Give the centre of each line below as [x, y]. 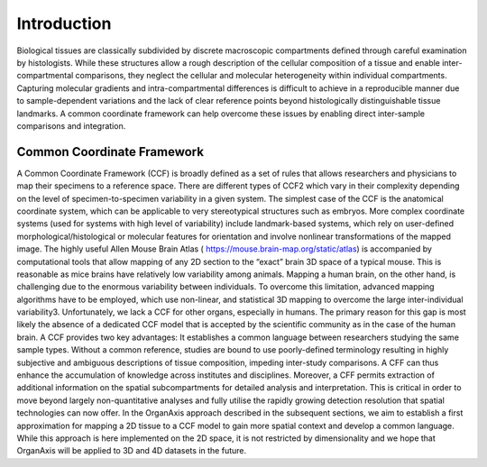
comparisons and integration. [71, 125]
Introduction [64, 23]
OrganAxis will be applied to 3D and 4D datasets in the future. [132, 451]
